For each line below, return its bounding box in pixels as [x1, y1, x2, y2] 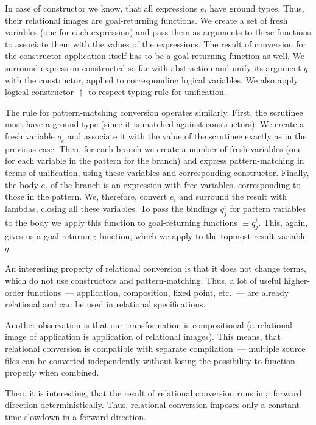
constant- [268, 398, 303, 411]
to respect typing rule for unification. [88, 85, 226, 98]
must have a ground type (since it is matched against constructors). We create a [5, 118, 304, 130]
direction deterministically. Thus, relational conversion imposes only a [5, 398, 265, 411]
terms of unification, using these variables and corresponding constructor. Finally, [5, 166, 309, 178]
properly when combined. [5, 366, 99, 379]
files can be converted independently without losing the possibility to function [5, 354, 295, 367]
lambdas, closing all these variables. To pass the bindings [5, 202, 218, 214]
